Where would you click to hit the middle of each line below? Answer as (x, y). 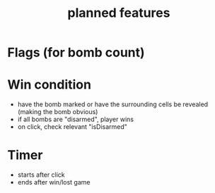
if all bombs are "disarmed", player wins (76, 119)
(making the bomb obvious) (58, 112)
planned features (119, 13)
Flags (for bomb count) (76, 52)
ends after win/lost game (54, 182)
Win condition (50, 85)
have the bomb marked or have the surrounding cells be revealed (113, 104)
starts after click (41, 175)
